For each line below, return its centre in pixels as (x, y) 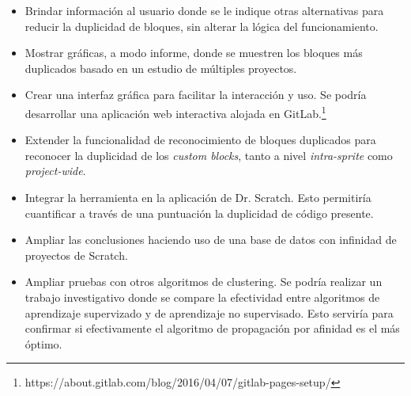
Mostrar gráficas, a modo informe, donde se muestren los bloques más (194, 53)
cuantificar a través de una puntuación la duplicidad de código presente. (199, 213)
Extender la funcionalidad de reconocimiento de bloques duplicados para (200, 140)
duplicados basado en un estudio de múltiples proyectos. (161, 68)
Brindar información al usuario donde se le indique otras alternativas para (204, 10)
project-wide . (55, 171)
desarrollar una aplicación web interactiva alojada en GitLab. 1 (175, 112)
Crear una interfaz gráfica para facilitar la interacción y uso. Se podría (196, 95)
